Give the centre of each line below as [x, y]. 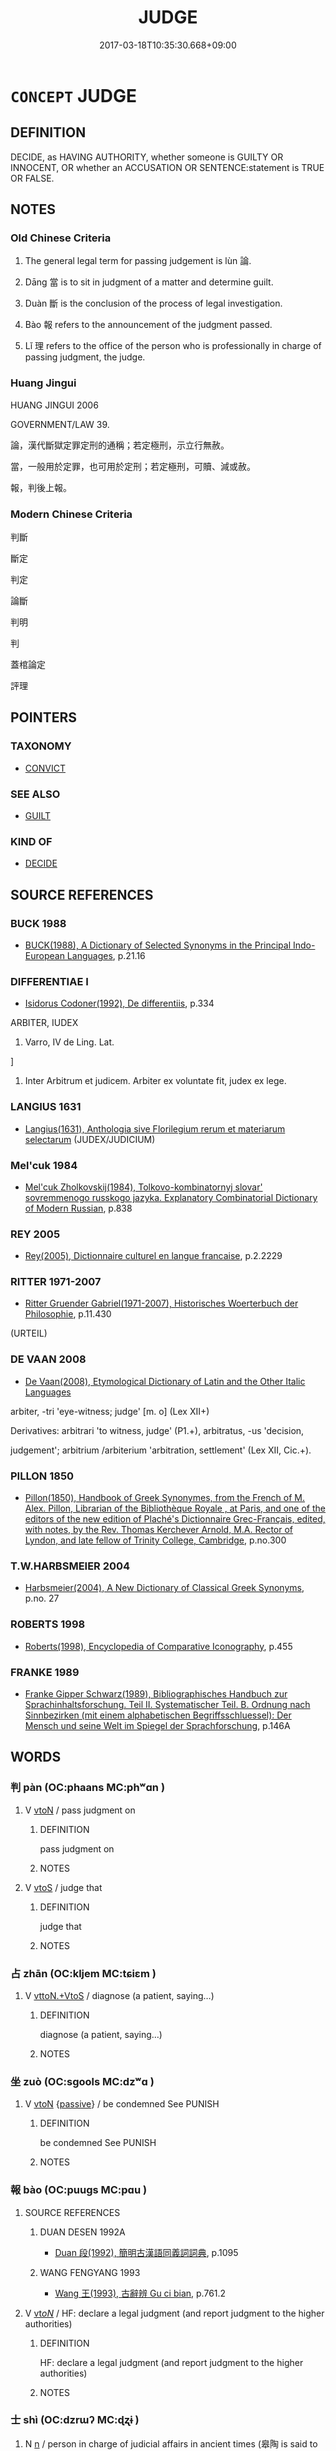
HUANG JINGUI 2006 [54, 405]
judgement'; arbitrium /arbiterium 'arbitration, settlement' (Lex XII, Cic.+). [161, 1450]
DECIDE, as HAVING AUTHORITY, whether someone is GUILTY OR [147, 157]
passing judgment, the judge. [85, 357]
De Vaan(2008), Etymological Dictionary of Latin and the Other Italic [165, 1381]
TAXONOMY [41, 746]
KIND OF [31, 841]
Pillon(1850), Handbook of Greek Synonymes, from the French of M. [165, 1498]
